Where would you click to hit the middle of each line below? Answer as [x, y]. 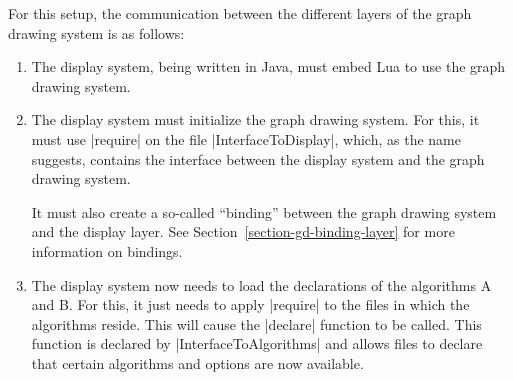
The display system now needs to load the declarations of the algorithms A [261, 284]
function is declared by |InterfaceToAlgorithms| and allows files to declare [257, 343]
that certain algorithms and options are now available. [197, 362]
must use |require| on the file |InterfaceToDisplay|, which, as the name [246, 138]
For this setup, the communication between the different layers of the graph [240, 13]
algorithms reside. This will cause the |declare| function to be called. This [256, 323]
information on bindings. [107, 250]
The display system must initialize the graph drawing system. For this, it [255, 119]
